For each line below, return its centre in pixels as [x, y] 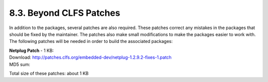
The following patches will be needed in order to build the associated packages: [91, 41]
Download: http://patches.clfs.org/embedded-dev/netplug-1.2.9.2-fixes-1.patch [90, 57]
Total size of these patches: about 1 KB [49, 73]
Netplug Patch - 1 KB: [32, 50]
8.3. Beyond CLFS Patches [65, 13]
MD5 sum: [20, 64]
